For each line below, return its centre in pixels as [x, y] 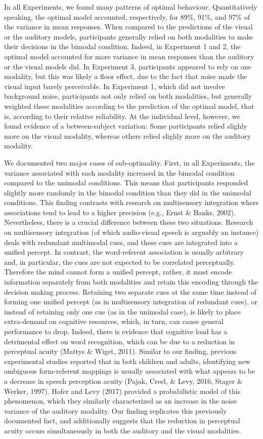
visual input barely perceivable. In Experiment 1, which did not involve [115, 86]
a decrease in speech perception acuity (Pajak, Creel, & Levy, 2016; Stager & [124, 381]
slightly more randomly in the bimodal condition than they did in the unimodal [128, 192]
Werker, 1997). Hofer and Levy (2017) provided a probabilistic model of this [122, 391]
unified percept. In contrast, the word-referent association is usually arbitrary [124, 252]
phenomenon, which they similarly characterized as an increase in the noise [121, 401]
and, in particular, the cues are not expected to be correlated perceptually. [120, 262]
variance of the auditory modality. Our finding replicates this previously [116, 410]
